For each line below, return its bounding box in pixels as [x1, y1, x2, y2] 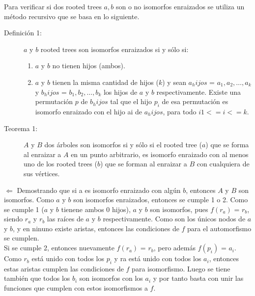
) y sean [162, 77, 186, 87]
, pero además [153, 242, 196, 253]
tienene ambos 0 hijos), [61, 204, 131, 214]
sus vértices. [24, 168, 60, 178]
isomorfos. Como [4, 194, 54, 205]
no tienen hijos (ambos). [52, 60, 125, 71]
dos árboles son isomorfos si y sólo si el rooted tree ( [44, 139, 202, 150]
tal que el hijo [110, 96, 152, 107]
